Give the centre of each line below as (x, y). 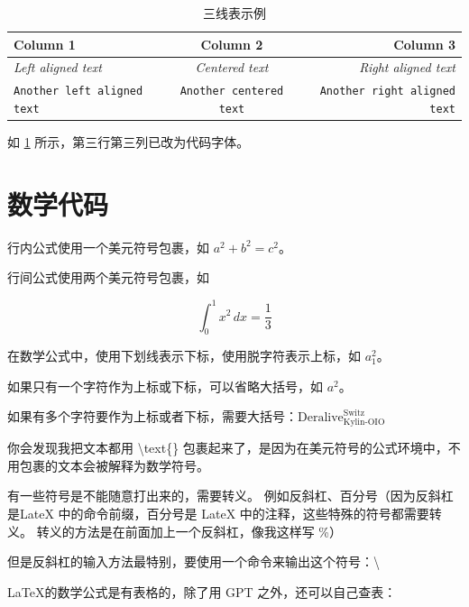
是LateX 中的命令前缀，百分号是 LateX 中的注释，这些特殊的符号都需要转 (225, 513)
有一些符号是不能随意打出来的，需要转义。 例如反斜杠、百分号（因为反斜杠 (230, 496)
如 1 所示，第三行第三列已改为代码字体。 (129, 142)
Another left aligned (78, 92)
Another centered (232, 92)
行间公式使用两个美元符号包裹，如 (108, 277)
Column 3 (424, 44)
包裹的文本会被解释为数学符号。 (114, 465)
